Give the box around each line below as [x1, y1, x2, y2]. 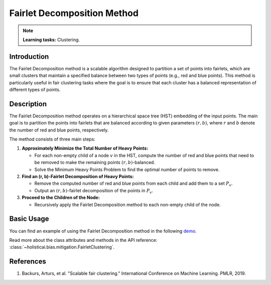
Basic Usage [9, 215, 49, 223]
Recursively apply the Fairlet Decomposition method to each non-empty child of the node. [34, 201, 221, 208]
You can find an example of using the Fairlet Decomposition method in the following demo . [9, 228, 197, 234]
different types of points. [9, 87, 61, 93]
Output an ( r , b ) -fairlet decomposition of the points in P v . [34, 187, 154, 195]
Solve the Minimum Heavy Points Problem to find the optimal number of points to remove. [34, 166, 220, 173]
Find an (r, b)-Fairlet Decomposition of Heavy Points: [22, 174, 134, 180]
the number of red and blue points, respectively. [9, 127, 109, 133]
